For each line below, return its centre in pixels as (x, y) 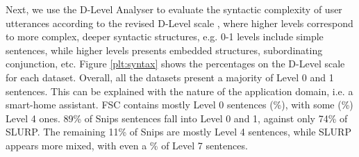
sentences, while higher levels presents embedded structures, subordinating (164, 50)
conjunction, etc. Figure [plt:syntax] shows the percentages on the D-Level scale (175, 64)
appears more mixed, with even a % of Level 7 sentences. (127, 145)
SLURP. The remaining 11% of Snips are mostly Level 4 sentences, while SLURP (178, 132)
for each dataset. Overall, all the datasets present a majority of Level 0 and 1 (170, 77)
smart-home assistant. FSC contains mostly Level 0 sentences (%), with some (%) (179, 105)
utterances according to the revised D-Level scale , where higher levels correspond (179, 23)
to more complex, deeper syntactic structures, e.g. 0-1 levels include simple (165, 36)
